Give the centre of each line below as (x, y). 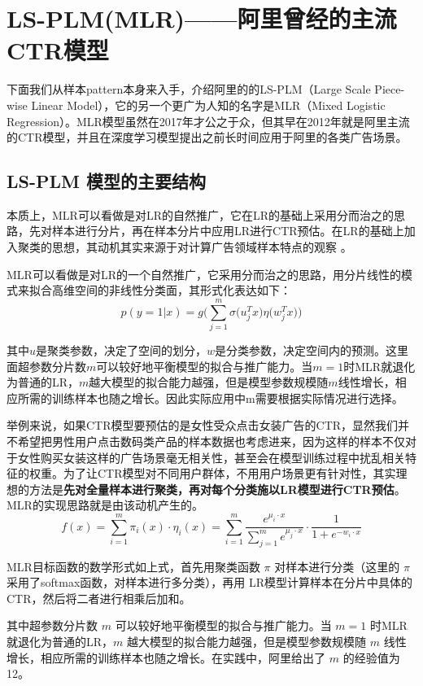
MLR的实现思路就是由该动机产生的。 (105, 505)
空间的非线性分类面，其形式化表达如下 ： (183, 290)
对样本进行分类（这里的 (337, 566)
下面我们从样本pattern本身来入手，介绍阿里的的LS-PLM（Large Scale (189, 89)
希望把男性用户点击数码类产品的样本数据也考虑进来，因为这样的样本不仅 (211, 441)
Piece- (390, 89)
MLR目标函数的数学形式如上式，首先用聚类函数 (133, 566)
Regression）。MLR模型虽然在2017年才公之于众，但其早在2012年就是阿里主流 (208, 121)
